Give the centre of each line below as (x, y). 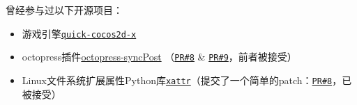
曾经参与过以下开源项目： (64, 10)
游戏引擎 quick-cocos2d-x (79, 33)
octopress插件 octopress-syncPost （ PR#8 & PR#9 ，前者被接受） (159, 57)
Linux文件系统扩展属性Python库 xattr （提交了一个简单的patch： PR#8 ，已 (187, 80)
